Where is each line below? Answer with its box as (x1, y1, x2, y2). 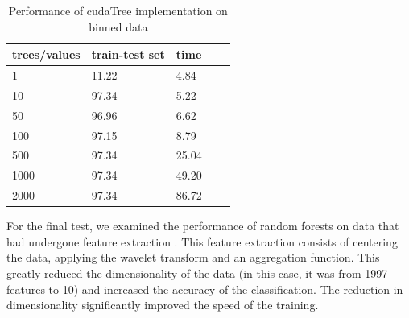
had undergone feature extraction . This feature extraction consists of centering (6, 233, 398, 250)
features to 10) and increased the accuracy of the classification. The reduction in (6, 280, 403, 297)
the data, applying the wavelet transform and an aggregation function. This (6, 249, 380, 266)
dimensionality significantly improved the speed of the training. (6, 296, 319, 313)
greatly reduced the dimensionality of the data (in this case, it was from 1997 (6, 264, 388, 281)
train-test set (91, 46, 165, 63)
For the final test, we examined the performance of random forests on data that (6, 217, 399, 234)
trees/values (12, 46, 81, 63)
